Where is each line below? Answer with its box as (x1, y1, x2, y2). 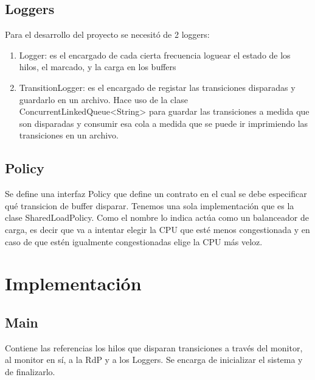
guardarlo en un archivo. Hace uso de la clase (19, 93, 188, 106)
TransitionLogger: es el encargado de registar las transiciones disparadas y (19, 81, 296, 93)
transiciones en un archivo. (19, 129, 119, 142)
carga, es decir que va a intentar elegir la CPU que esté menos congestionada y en (5, 223, 310, 235)
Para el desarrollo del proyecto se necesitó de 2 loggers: (5, 28, 210, 41)
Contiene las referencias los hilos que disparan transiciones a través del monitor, (5, 341, 303, 354)
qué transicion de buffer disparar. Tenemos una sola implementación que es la (5, 199, 294, 212)
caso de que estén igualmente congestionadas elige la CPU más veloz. (5, 235, 263, 248)
